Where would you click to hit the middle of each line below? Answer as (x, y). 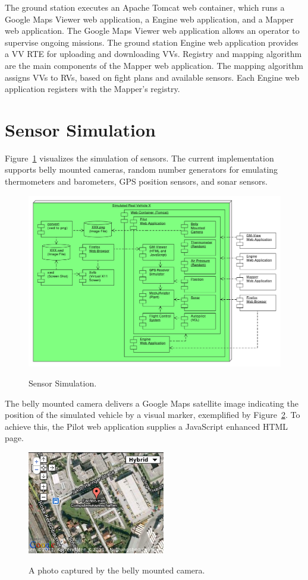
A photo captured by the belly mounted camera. (117, 570)
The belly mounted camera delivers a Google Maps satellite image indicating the (152, 403)
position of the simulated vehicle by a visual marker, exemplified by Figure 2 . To (153, 415)
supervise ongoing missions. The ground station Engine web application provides (152, 42)
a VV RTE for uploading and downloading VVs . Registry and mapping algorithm (153, 54)
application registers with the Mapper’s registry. (92, 89)
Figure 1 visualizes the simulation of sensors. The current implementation (139, 158)
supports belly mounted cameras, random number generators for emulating (142, 169)
